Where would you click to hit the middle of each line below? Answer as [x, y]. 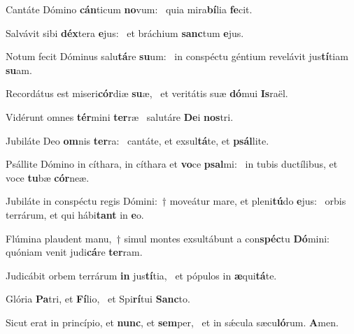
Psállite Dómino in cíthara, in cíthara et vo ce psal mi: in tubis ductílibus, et [172, 164]
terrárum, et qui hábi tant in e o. [75, 214]
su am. [19, 70]
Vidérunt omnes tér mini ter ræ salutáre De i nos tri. [120, 116]
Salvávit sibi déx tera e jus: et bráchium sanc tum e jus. [125, 32]
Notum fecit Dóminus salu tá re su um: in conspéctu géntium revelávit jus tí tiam [177, 56]
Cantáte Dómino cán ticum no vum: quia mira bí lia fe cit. [129, 9]
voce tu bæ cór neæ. [48, 177]
